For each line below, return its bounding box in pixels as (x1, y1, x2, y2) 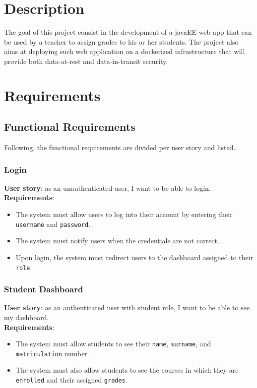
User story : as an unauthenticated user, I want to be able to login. (4, 182, 211, 193)
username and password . (15, 219, 91, 229)
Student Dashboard (4, 283, 83, 295)
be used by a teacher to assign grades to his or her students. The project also (4, 36, 239, 47)
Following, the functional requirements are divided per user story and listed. (4, 142, 236, 153)
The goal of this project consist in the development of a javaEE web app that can (4, 27, 252, 37)
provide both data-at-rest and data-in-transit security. (4, 55, 168, 66)
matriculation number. (15, 348, 89, 358)
